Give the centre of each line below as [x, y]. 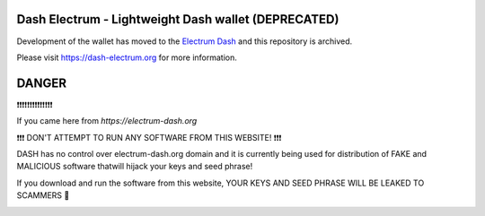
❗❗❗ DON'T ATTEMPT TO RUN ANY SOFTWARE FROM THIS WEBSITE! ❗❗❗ [149, 137]
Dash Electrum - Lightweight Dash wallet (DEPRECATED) [178, 19]
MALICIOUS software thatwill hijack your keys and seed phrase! [135, 167]
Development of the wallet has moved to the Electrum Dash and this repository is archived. [185, 41]
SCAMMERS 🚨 [43, 195]
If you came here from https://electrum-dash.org [107, 121]
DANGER [42, 83]
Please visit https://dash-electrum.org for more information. [127, 57]
